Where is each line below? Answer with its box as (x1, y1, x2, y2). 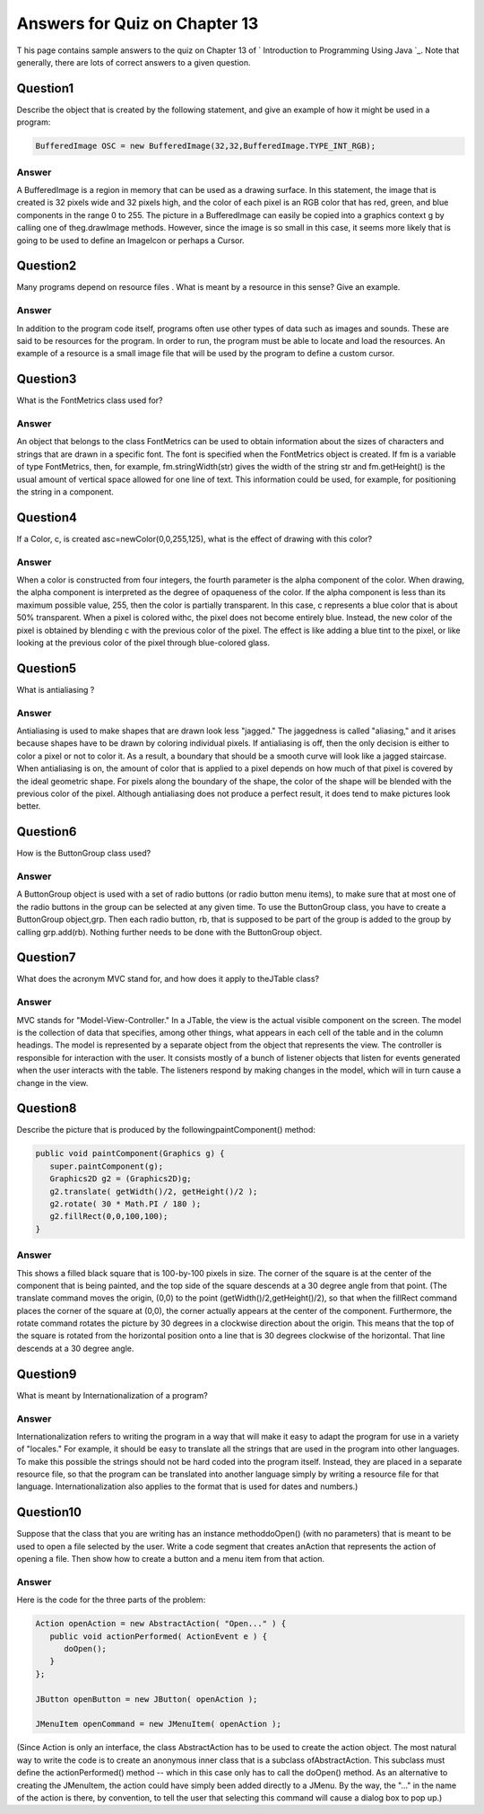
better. (16, 801, 41, 811)
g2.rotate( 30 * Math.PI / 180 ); (49, 1199, 202, 1209)
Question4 (16, 510, 78, 525)
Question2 (16, 259, 77, 274)
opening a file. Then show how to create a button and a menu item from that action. (16, 1554, 325, 1564)
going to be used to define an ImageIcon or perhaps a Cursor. (16, 234, 246, 246)
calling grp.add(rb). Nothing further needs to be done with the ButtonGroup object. (16, 926, 323, 937)
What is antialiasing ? (16, 684, 95, 695)
